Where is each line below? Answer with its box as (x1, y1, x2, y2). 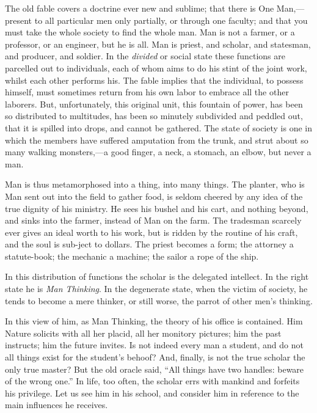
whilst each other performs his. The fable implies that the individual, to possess (5, 73, 304, 86)
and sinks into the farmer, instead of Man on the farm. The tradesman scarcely (5, 214, 302, 227)
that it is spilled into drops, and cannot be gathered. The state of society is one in (5, 121, 312, 134)
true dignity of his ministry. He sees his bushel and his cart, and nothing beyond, (5, 202, 308, 214)
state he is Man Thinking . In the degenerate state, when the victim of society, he (5, 282, 308, 295)
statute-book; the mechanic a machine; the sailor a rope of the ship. (5, 249, 259, 262)
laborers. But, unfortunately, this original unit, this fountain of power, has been (5, 97, 303, 110)
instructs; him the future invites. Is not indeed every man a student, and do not (5, 338, 304, 351)
